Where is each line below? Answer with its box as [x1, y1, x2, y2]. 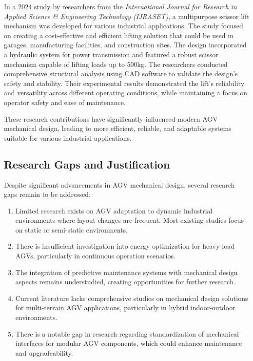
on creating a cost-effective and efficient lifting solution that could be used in [4, 30, 234, 40]
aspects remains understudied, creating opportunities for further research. [15, 276, 235, 287]
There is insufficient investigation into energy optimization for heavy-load [15, 241, 234, 251]
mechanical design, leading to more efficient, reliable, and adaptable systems [4, 123, 232, 133]
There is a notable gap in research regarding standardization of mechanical [15, 328, 239, 339]
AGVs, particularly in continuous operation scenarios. [15, 251, 175, 261]
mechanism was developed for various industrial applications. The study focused [4, 21, 243, 31]
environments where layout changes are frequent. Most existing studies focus [15, 215, 244, 225]
